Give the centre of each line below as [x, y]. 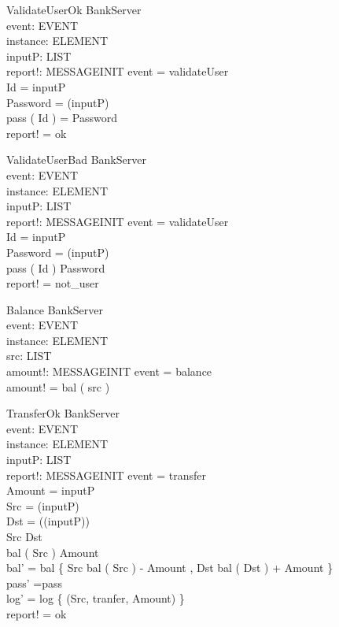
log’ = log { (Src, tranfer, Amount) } [96, 598]
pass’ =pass [35, 582]
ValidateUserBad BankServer [76, 160]
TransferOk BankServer [63, 413]
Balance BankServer [55, 309]
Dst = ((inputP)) [48, 521]
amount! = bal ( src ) [58, 386]
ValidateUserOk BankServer [74, 9]
